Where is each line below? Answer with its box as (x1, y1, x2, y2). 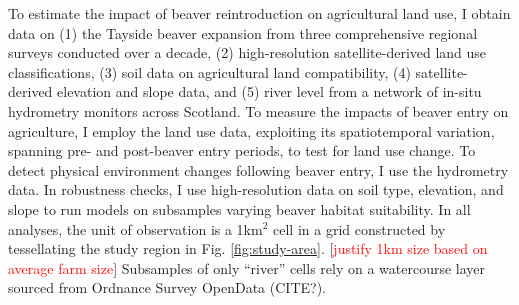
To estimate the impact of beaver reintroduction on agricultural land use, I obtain (8, 3, 511, 23)
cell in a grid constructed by (273, 218, 446, 239)
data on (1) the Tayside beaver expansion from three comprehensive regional (8, 22, 478, 43)
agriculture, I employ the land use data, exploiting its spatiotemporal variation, (8, 120, 495, 141)
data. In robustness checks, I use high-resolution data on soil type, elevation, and (8, 179, 504, 200)
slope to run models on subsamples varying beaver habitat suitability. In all (8, 198, 471, 219)
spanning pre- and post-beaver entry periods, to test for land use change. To (8, 140, 476, 161)
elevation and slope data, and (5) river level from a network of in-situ (57, 81, 482, 102)
